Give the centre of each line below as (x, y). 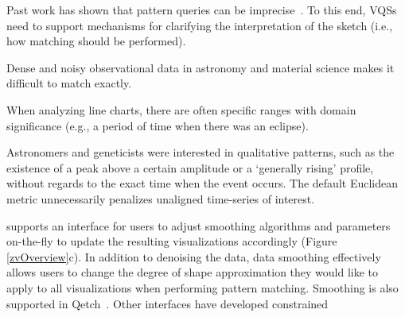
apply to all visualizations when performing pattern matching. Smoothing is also (202, 287)
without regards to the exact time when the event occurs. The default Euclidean (202, 183)
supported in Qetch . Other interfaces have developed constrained (167, 303)
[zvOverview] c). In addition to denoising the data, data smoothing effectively (194, 256)
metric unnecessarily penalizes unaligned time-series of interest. (161, 198)
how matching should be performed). (96, 41)
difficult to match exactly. (69, 83)
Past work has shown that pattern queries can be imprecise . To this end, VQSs (202, 10)
